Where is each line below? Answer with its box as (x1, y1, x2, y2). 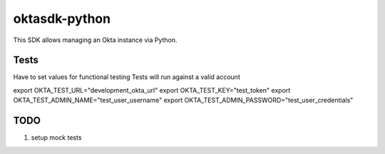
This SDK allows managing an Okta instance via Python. (13, 36, 178, 44)
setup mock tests (31, 133, 82, 142)
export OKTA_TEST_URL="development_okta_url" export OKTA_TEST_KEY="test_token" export (13, 86, 291, 94)
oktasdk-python (13, 11, 111, 26)
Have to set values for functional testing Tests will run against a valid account (13, 73, 240, 81)
